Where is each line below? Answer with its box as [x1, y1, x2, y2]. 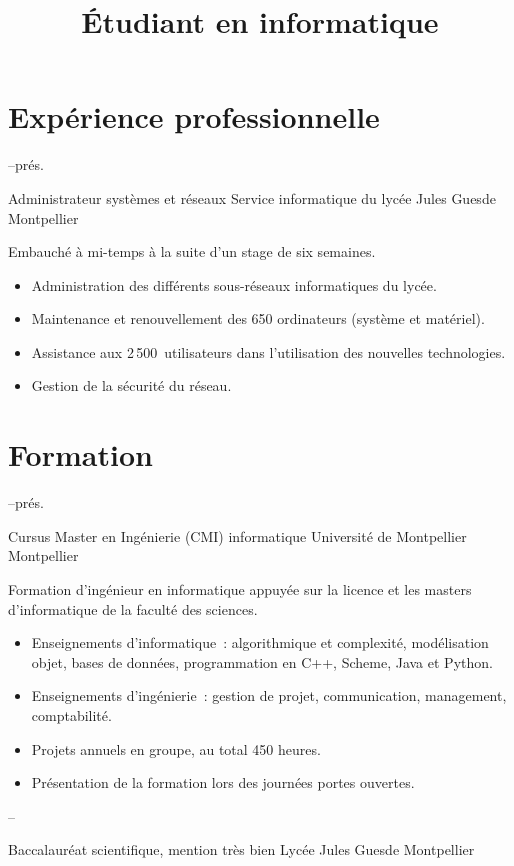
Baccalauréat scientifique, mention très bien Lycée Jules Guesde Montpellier [8, 839, 475, 860]
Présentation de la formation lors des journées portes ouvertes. [31, 772, 415, 793]
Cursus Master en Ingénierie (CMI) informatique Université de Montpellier [8, 525, 467, 546]
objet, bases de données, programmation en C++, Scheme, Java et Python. [31, 651, 493, 672]
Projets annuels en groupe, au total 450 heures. [31, 738, 321, 759]
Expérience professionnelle [8, 96, 380, 137]
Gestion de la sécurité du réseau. [31, 375, 232, 396]
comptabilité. [31, 704, 112, 725]
